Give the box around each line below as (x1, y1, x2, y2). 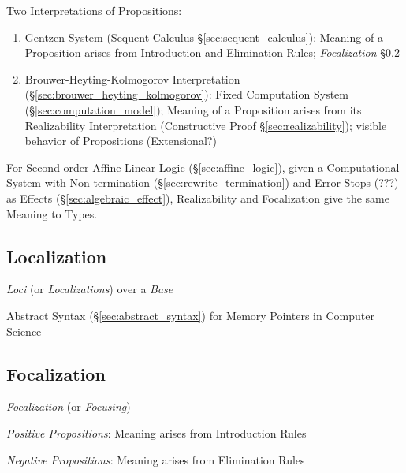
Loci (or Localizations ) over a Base (6, 281, 173, 297)
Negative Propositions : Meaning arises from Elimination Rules (6, 451, 305, 467)
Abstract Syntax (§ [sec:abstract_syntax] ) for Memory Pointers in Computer (6, 307, 374, 323)
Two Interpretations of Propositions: (6, 2, 182, 18)
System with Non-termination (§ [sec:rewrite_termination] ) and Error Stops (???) (6, 174, 399, 191)
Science (6, 322, 42, 339)
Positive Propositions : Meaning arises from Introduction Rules (6, 424, 307, 441)
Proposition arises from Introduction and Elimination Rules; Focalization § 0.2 (24, 44, 400, 61)
